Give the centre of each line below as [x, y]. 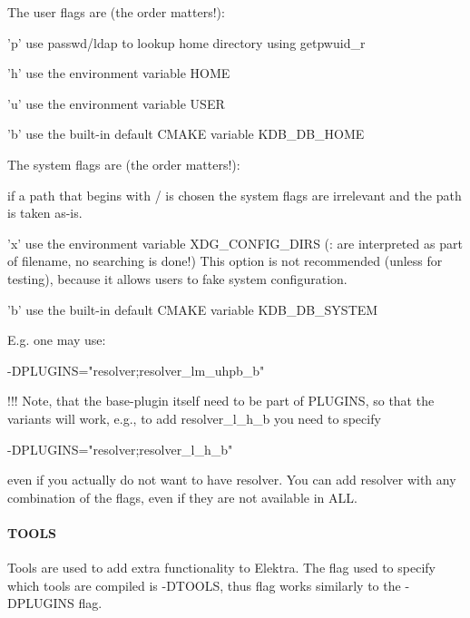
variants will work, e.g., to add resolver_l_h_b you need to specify [194, 418]
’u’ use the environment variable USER [116, 103]
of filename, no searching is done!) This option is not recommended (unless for [225, 261]
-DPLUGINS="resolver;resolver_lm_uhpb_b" [136, 370]
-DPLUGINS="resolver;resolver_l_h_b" [120, 449]
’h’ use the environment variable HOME [119, 73]
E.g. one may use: [57, 340]
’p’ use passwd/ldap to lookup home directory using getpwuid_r [186, 42]
